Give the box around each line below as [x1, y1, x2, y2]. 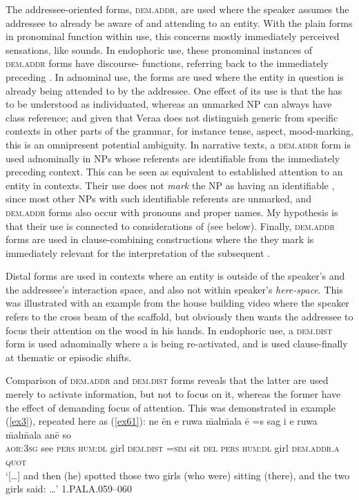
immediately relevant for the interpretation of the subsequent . [6, 245, 270, 260]
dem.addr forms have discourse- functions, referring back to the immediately [6, 56, 329, 70]
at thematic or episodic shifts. [6, 349, 132, 364]
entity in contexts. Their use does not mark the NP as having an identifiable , [6, 177, 335, 192]
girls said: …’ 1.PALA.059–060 [6, 481, 133, 496]
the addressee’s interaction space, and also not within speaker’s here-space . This [6, 282, 343, 296]
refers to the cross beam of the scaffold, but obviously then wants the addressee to [6, 309, 353, 324]
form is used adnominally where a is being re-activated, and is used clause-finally [6, 336, 348, 351]
